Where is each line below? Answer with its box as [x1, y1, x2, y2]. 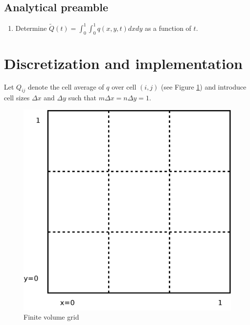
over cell [112, 81, 136, 92]
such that [68, 93, 96, 103]
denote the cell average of [28, 81, 104, 92]
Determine [15, 23, 47, 33]
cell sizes [4, 93, 30, 103]
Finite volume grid [23, 312, 79, 322]
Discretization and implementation [4, 53, 243, 73]
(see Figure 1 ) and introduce [161, 81, 247, 92]
